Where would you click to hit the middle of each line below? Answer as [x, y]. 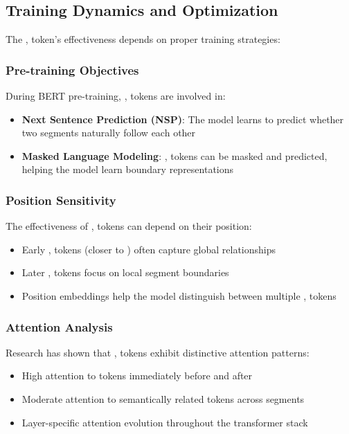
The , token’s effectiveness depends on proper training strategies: [143, 39]
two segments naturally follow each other [109, 133]
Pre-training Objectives [72, 70]
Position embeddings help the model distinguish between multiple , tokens [179, 295]
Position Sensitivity [61, 200]
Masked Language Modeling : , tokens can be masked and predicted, [174, 155]
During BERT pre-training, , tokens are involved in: [116, 96]
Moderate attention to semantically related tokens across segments [163, 398]
